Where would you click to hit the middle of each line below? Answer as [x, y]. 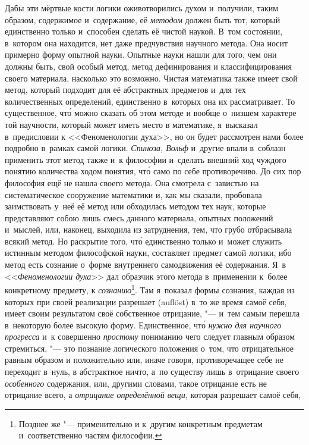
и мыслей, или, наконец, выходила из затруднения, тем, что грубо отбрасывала [149, 229]
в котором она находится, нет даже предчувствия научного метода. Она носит [146, 43]
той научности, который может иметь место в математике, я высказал [131, 124]
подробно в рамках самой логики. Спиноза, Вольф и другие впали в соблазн [145, 148]
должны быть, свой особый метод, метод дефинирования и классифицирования [149, 66]
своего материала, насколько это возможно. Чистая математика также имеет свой [151, 78]
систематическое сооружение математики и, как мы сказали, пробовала [133, 194]
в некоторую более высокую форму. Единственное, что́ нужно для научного [143, 325]
